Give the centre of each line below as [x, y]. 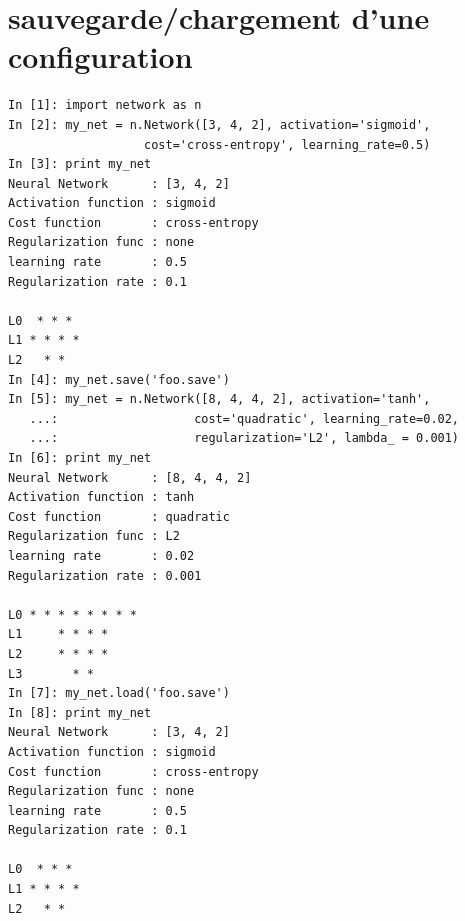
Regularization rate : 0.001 [105, 575]
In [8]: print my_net [80, 712]
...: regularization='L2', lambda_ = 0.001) [244, 438]
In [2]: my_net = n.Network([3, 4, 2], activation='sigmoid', [219, 124]
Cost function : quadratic [119, 516]
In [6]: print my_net [80, 458]
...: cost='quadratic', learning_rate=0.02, [244, 418]
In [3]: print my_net [80, 164]
